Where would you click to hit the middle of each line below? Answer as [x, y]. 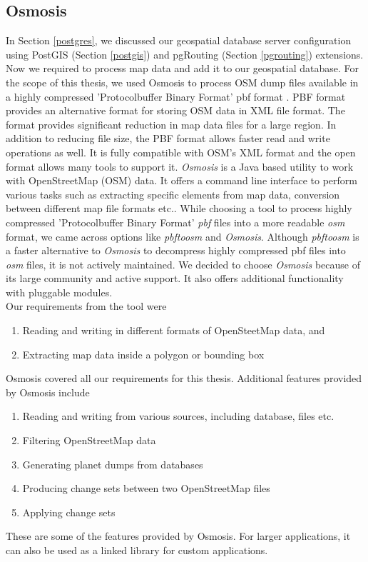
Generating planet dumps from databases [113, 464]
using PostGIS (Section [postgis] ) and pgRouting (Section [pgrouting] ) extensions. [185, 54]
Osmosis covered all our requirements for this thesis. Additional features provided [184, 378]
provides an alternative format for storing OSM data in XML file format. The [175, 110]
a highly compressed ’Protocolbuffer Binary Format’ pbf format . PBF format [176, 96]
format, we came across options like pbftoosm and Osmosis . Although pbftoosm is [183, 236]
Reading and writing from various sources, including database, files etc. [178, 416]
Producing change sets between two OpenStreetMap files [146, 488]
